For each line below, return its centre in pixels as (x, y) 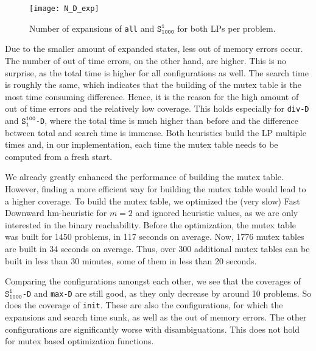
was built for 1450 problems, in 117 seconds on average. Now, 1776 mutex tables (155, 237)
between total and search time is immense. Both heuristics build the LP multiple (156, 132)
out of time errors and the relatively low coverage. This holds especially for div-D (157, 108)
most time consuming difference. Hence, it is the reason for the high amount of (152, 96)
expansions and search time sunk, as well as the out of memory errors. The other (156, 317)
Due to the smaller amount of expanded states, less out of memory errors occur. (154, 49)
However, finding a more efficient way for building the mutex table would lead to (156, 188)
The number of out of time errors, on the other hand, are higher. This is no (146, 60)
